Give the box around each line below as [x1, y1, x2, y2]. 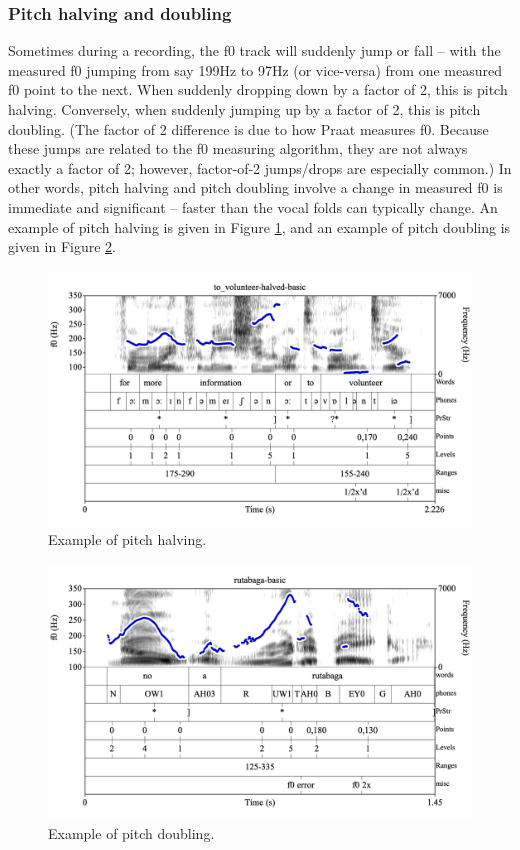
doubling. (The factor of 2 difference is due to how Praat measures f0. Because [8, 118, 489, 139]
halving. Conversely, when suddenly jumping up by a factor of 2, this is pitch [8, 99, 481, 119]
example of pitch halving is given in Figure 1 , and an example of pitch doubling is [8, 216, 511, 237]
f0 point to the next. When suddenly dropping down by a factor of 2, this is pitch [8, 79, 508, 100]
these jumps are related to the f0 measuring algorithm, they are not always [8, 138, 468, 159]
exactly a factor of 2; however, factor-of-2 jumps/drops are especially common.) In [8, 157, 512, 178]
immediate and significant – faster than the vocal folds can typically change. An [8, 196, 498, 217]
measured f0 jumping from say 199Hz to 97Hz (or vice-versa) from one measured [8, 59, 502, 80]
